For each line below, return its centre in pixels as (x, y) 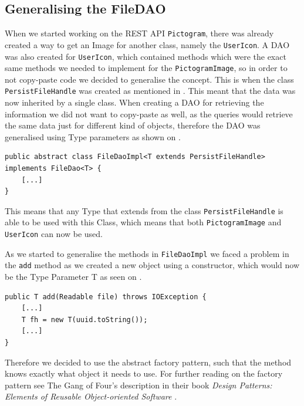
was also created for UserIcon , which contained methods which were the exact (146, 56)
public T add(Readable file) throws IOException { (106, 297)
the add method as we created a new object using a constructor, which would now (152, 265)
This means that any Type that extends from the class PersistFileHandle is (144, 210)
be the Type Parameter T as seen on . (73, 277)
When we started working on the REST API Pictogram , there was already (139, 33)
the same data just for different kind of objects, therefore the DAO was (133, 125)
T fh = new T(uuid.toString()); (85, 319)
